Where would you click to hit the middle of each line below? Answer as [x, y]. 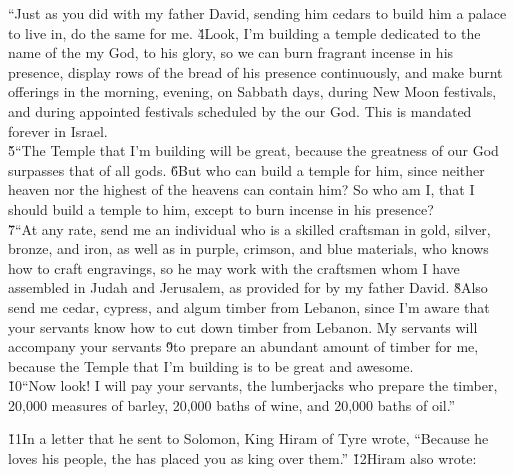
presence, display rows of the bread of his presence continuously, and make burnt [255, 71]
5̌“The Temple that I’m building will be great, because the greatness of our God [253, 150]
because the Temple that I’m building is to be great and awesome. [211, 365]
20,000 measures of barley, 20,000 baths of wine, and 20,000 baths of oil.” [232, 404]
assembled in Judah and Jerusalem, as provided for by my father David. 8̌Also [248, 287]
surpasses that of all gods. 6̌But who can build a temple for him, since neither [246, 169]
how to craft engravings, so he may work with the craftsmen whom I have [234, 267]
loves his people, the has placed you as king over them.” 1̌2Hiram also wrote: [242, 458]
